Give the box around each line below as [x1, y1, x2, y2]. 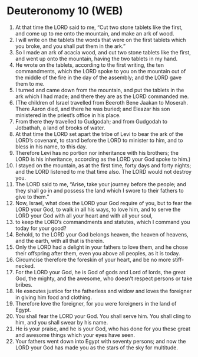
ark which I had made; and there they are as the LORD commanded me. [15, 93, 189, 100]
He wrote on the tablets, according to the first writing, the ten [15, 61, 164, 69]
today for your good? [15, 225, 67, 232]
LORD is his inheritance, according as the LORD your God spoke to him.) [15, 155, 191, 163]
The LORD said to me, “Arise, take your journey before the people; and [15, 180, 186, 187]
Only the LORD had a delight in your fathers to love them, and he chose [15, 244, 188, 251]
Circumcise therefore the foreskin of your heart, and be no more [15, 256, 171, 263]
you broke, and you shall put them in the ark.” [15, 43, 126, 50]
